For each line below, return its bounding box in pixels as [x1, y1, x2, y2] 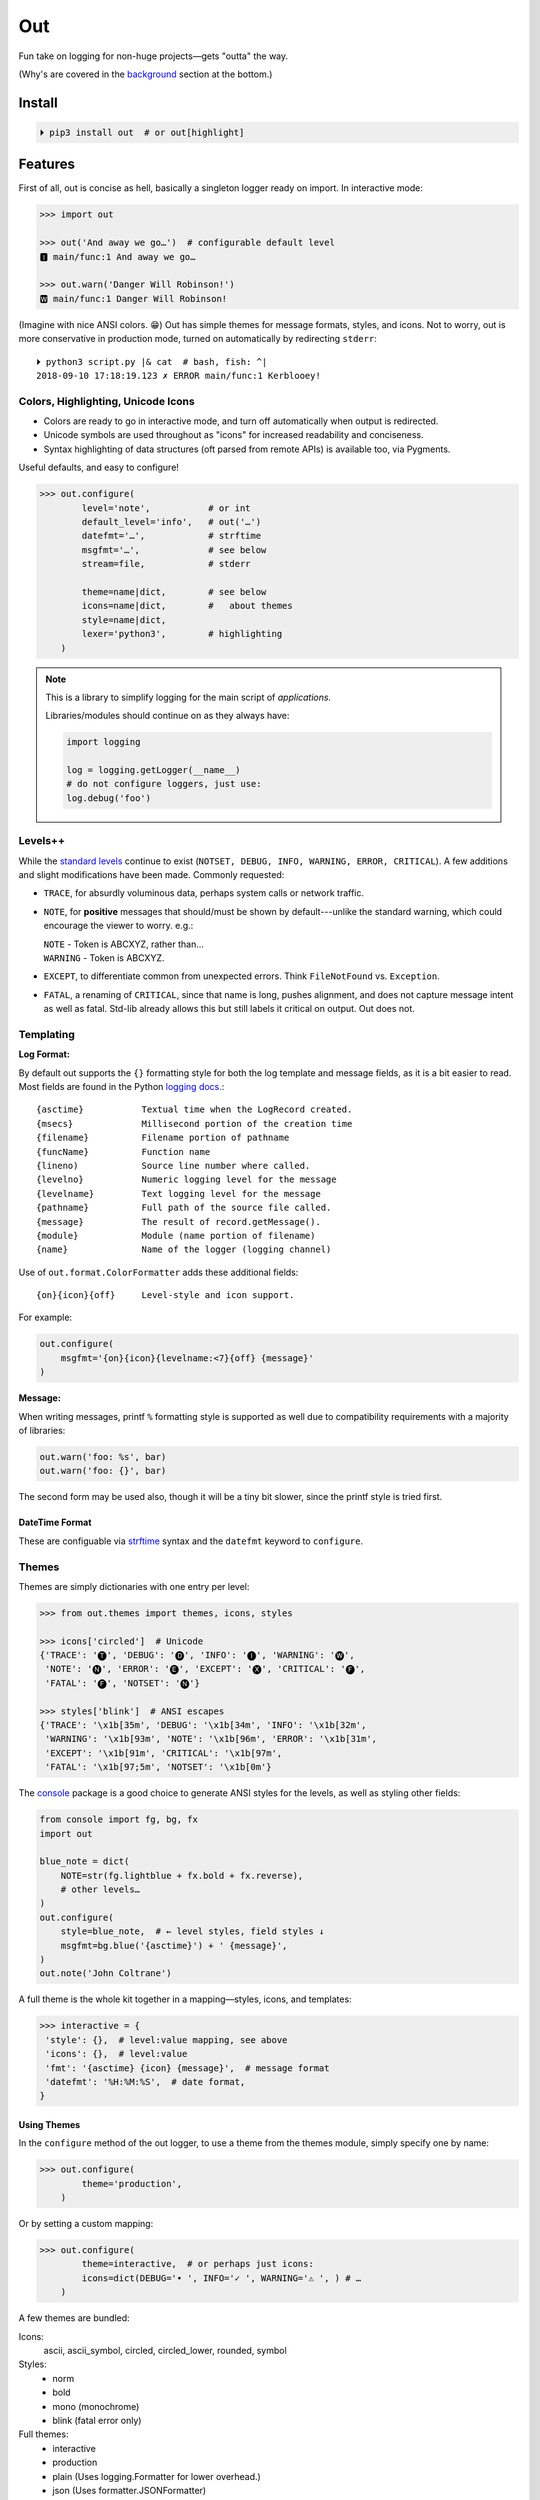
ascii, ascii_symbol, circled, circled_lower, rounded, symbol [43, 2345, 287, 2357]
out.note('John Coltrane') [39, 1968, 172, 1979]
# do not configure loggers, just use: [66, 778, 262, 790]
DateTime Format [18, 1516, 92, 1529]
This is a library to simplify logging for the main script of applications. [45, 691, 332, 703]
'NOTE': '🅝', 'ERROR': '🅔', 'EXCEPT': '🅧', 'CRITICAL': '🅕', [45, 1663, 366, 1675]
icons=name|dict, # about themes [81, 600, 294, 612]
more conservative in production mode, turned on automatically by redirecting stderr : [18, 333, 377, 345]
